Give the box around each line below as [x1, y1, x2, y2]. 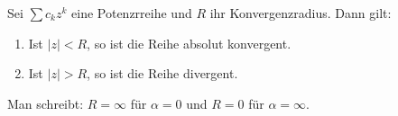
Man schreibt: [7, 94, 84, 112]
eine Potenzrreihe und [71, 4, 192, 22]
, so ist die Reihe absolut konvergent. [87, 33, 292, 52]
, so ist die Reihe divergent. [87, 64, 238, 83]
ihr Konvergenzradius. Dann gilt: [209, 4, 392, 22]
